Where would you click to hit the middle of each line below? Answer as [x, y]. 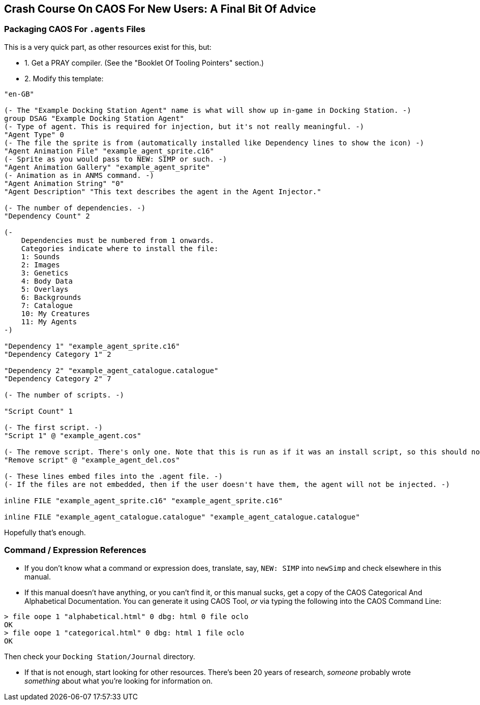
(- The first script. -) [53, 427]
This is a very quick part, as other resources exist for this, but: [108, 47]
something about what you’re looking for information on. [119, 681]
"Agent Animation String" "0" [64, 183]
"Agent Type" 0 [34, 134]
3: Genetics [45, 273]
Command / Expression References [75, 550]
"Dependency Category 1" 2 [58, 354]
